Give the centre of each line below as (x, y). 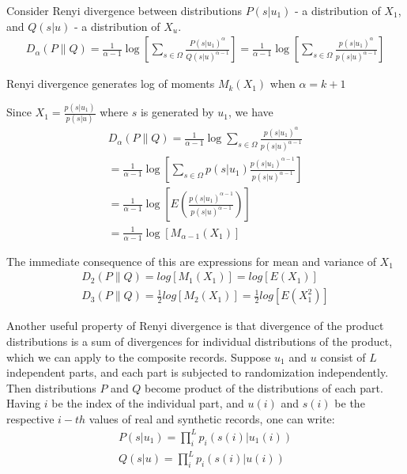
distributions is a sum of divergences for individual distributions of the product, (200, 341)
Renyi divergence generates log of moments (111, 83)
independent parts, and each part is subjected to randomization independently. (198, 372)
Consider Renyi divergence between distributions (124, 10)
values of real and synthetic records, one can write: (212, 418)
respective (30, 418)
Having (24, 403)
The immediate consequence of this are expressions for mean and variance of (191, 261)
